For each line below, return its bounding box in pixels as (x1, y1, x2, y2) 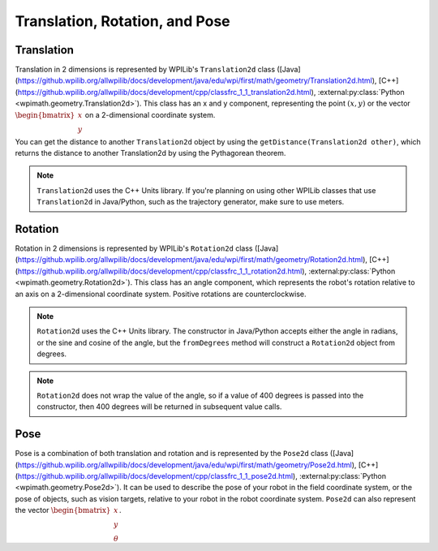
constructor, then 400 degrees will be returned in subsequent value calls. (36, 402, 282, 411)
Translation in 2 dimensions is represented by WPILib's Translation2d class (15, 65, 276, 75)
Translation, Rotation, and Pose (15, 12, 230, 30)
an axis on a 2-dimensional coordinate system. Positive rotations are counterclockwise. (15, 289, 307, 299)
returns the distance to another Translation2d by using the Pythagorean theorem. (15, 149, 286, 158)
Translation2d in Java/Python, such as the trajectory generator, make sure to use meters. (36, 197, 345, 207)
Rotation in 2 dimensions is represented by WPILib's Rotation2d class (15, 243, 253, 253)
